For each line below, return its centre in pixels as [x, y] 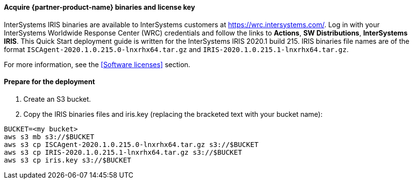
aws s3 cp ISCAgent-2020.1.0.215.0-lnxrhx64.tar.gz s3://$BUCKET [131, 144]
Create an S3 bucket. [57, 99]
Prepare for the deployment [49, 82]
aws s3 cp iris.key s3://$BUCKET [68, 160]
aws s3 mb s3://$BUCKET [49, 137]
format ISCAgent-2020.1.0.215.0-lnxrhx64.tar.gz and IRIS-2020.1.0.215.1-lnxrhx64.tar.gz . [176, 49]
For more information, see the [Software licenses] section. [97, 64]
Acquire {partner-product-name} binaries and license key [100, 7]
